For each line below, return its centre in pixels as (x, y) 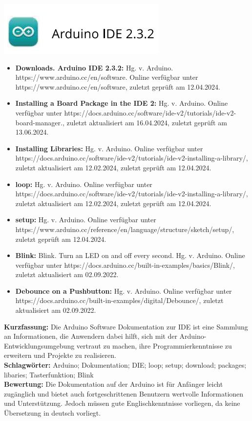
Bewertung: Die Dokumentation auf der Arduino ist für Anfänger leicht (114, 384)
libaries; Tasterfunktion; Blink (49, 374)
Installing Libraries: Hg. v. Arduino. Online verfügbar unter (109, 148)
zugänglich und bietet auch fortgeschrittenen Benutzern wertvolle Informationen (124, 393)
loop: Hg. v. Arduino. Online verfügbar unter (84, 184)
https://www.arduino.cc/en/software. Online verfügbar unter (107, 77)
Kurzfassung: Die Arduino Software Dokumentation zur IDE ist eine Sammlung (126, 326)
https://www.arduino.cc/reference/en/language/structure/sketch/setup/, (125, 229)
